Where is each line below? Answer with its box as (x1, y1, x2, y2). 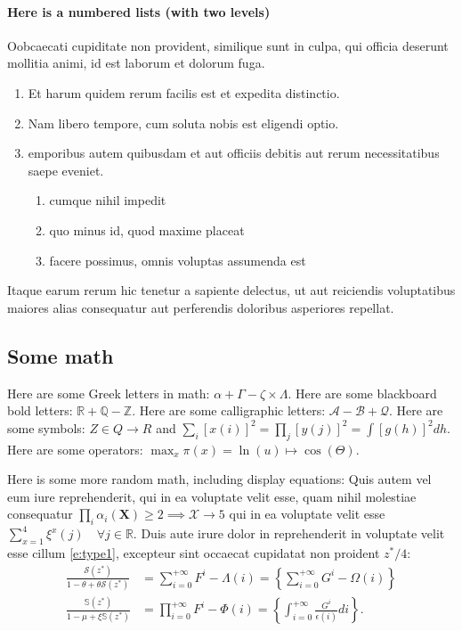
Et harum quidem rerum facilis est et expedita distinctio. (28, 83, 340, 102)
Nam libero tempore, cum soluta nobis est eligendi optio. (28, 113, 339, 132)
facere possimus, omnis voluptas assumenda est (49, 250, 306, 269)
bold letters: (7, 401, 73, 420)
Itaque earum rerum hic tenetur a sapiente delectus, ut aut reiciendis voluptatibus (7, 281, 456, 299)
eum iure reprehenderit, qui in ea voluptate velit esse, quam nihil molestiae (7, 487, 417, 505)
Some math (7, 341, 114, 369)
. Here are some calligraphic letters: (132, 401, 326, 420)
